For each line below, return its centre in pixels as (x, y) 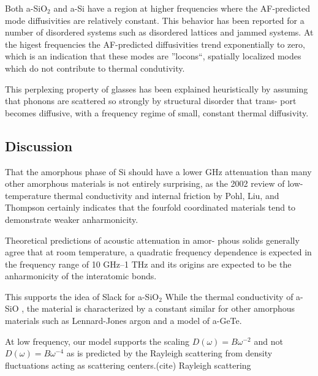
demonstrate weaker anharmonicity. (72, 219)
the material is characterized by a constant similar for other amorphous (161, 308)
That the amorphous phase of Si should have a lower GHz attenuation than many (158, 171)
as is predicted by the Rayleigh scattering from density (169, 353)
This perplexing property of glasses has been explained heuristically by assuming (157, 88)
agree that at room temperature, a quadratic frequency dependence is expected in (158, 252)
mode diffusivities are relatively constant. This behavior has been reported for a (155, 20)
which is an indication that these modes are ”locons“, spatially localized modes (153, 56)
